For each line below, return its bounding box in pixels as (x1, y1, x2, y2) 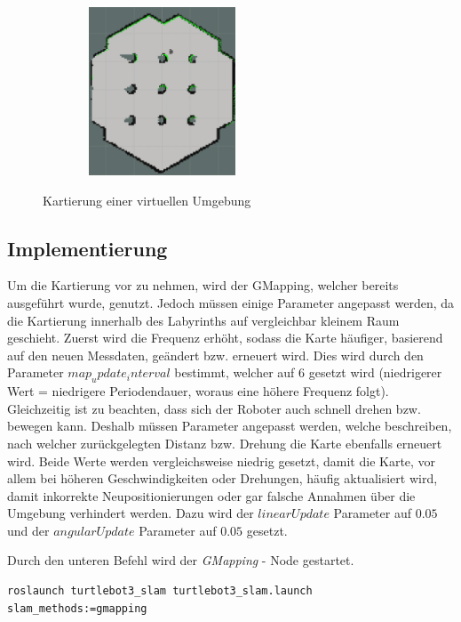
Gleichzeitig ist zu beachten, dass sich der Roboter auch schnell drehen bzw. (7, 399, 421, 417)
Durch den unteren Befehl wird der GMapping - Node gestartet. (7, 551, 354, 569)
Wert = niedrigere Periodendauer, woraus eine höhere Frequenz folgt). (7, 382, 389, 400)
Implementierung (7, 234, 168, 262)
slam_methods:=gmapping (7, 602, 147, 615)
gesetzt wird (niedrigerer (308, 363, 442, 382)
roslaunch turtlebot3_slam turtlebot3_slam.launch (7, 585, 313, 598)
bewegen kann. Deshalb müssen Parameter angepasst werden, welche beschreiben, (7, 416, 452, 435)
